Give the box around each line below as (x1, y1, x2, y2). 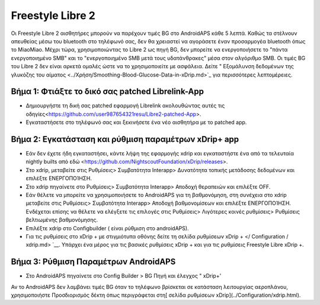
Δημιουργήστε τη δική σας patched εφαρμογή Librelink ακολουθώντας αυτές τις (25, 102, 225, 109)
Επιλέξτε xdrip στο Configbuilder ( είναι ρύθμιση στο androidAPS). (25, 224, 189, 231)
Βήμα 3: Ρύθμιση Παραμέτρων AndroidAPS (11, 257, 176, 267)
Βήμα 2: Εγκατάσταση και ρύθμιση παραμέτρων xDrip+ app (11, 134, 239, 144)
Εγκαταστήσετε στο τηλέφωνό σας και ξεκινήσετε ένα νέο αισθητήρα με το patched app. (25, 119, 247, 126)
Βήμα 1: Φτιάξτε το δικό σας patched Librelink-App (11, 87, 204, 97)
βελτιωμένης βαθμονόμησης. (25, 217, 98, 224)
